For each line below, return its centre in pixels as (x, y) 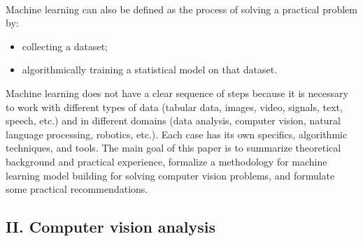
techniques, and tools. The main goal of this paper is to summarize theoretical (173, 148)
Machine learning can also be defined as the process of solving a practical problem (181, 9)
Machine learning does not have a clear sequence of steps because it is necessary (177, 93)
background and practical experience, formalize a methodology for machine (166, 161)
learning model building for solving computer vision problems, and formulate (170, 175)
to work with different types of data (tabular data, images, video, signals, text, (174, 107)
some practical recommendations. (77, 189)
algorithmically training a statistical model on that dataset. (150, 70)
